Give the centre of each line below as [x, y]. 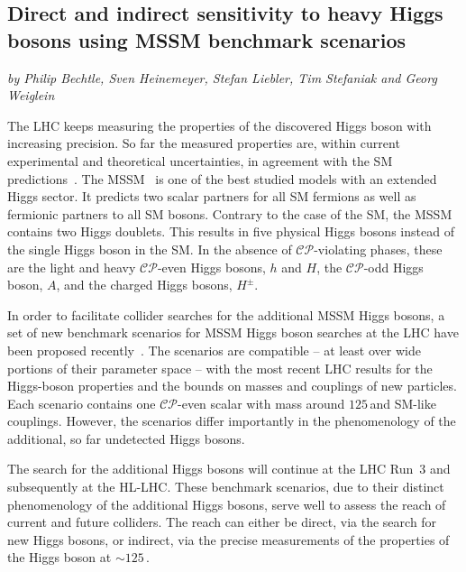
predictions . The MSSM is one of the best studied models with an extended [222, 178]
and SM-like [403, 403]
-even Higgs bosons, [211, 267]
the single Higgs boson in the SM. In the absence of [150, 249]
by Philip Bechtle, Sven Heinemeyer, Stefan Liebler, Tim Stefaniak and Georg [222, 77]
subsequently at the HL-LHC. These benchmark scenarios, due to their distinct [226, 487]
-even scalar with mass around [261, 403]
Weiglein [31, 95]
